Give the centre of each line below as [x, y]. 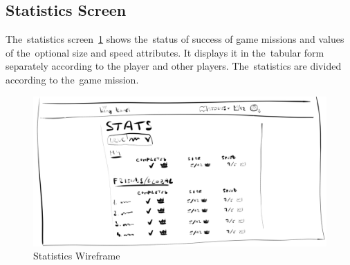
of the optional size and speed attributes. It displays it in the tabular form [165, 52]
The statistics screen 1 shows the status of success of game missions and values [175, 39]
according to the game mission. [72, 79]
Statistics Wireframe [77, 256]
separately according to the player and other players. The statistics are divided [174, 66]
